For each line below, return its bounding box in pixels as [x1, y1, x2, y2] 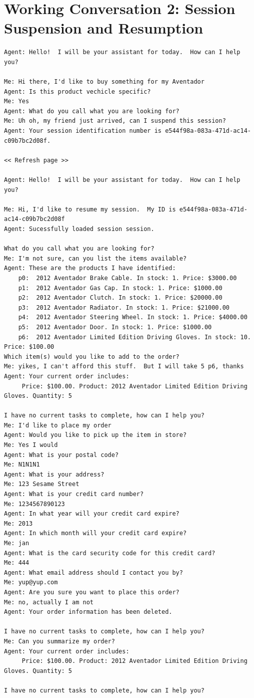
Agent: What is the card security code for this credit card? [4, 549, 215, 557]
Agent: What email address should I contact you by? [4, 569, 183, 576]
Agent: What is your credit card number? [4, 491, 144, 498]
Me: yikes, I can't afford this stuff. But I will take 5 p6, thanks [4, 363, 244, 370]
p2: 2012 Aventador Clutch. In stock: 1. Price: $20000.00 [18, 294, 222, 302]
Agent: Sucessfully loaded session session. [4, 225, 154, 232]
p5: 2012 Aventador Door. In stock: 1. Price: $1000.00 [18, 323, 212, 331]
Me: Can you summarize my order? [4, 637, 115, 645]
